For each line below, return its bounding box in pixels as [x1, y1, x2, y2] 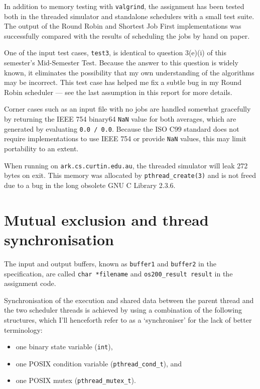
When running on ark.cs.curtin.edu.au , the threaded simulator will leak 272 [4, 160, 248, 170]
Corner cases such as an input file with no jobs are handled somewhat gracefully [4, 104, 251, 114]
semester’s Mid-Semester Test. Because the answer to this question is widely [4, 57, 238, 68]
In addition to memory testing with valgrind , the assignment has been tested [4, 1, 244, 11]
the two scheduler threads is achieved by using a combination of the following [4, 305, 242, 315]
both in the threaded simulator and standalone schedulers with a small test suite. [4, 11, 254, 21]
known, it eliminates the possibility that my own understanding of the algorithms [4, 67, 254, 77]
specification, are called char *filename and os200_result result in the [4, 268, 233, 278]
